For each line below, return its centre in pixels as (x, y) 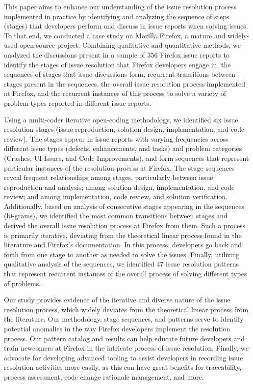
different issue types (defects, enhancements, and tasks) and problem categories (123, 148)
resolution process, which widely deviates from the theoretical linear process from (126, 309)
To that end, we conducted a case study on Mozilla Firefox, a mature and (115, 35)
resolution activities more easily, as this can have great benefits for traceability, (123, 367)
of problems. (23, 283)
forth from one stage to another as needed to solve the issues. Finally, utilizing (122, 254)
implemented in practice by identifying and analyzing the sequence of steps (117, 16)
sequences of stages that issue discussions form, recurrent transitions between (120, 74)
